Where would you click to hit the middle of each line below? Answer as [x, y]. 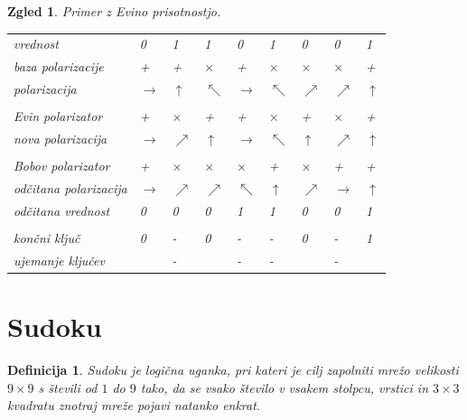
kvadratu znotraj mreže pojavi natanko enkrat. [134, 405]
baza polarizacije [59, 66]
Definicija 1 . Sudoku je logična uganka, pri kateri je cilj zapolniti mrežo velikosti [233, 369]
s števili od [68, 387]
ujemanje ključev [59, 260]
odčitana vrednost [62, 210]
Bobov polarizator [62, 166]
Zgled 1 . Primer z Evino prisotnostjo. [114, 11]
